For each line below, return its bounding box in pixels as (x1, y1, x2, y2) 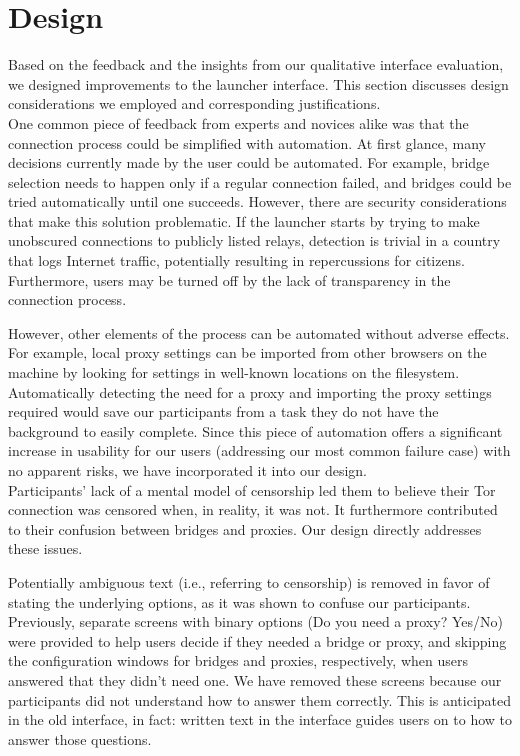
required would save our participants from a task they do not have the (8, 401, 439, 422)
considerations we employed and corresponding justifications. (8, 93, 381, 114)
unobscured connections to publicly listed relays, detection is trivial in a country (8, 230, 501, 251)
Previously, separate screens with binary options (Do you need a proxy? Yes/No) (8, 611, 503, 632)
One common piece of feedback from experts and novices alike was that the (8, 112, 469, 133)
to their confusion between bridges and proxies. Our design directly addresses (8, 518, 482, 539)
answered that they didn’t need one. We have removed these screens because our (8, 669, 502, 690)
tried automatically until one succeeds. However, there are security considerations (8, 191, 507, 212)
